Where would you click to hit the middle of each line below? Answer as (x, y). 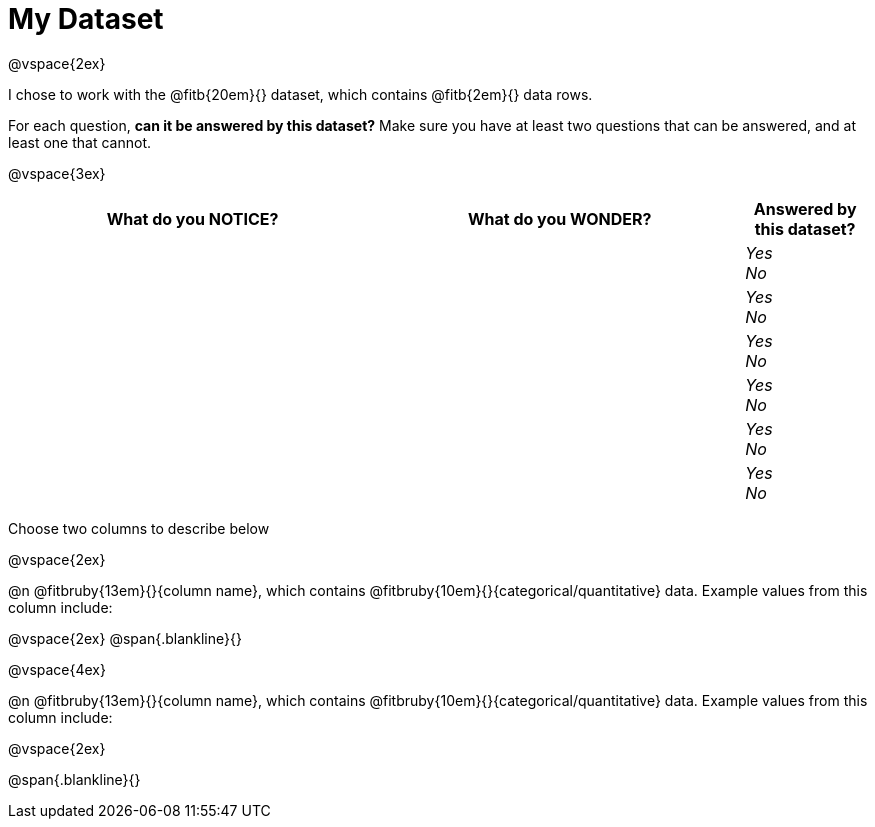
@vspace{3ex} (57, 173)
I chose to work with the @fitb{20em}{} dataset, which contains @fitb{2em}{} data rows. (300, 94)
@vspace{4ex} (57, 669)
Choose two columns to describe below (139, 528)
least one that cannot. (80, 142)
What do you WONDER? (559, 218)
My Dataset (86, 19)
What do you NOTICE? (192, 218)
